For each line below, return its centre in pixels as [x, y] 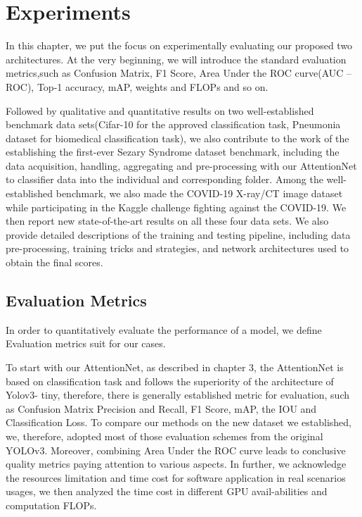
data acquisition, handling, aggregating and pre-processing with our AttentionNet [181, 165]
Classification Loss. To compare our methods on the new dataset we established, [179, 422]
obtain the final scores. [54, 262]
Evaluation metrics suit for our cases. [86, 343]
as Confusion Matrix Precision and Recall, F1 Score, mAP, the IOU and [161, 408]
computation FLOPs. [51, 505]
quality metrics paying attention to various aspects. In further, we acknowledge [176, 464]
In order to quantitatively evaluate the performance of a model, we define [164, 329]
